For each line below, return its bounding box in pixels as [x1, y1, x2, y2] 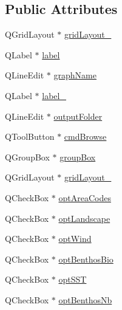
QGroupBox [5, 150, 50, 163]
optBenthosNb [58, 293, 112, 306]
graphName [53, 69, 97, 81]
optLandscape [58, 212, 110, 224]
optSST [58, 273, 87, 286]
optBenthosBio [58, 252, 114, 265]
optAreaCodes [58, 191, 111, 204]
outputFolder [53, 109, 103, 122]
